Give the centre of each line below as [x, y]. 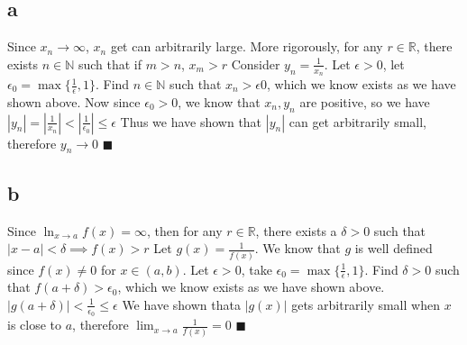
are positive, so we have [365, 101]
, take [256, 269]
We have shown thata [181, 304]
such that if [110, 64]
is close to [35, 325]
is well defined [394, 248]
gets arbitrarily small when [366, 304]
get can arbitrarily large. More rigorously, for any [247, 46]
